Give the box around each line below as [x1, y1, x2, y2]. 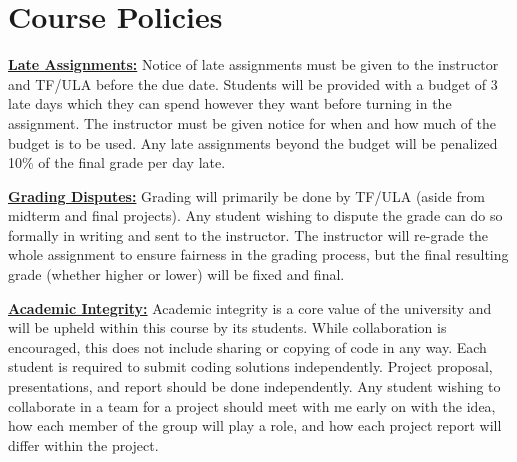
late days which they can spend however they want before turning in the [8, 93, 452, 114]
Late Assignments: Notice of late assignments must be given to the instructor [8, 54, 499, 75]
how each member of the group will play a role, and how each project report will [8, 415, 502, 436]
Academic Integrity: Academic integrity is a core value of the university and [8, 297, 492, 318]
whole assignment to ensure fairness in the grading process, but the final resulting [8, 244, 509, 265]
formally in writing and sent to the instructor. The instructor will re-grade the [8, 224, 489, 245]
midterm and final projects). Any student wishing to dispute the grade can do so [8, 205, 503, 226]
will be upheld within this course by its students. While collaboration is [8, 317, 447, 338]
